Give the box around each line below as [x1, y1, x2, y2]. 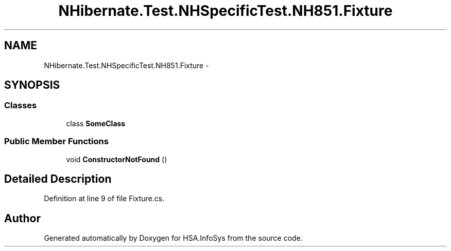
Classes [4, 100, 37, 111]
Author [4, 211, 41, 225]
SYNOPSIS [4, 79, 60, 92]
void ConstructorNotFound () [66, 155, 167, 164]
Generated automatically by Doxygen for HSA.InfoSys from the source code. [44, 234, 303, 243]
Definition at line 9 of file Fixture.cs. [44, 194, 165, 203]
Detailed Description [4, 172, 112, 185]
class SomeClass [66, 119, 126, 128]
